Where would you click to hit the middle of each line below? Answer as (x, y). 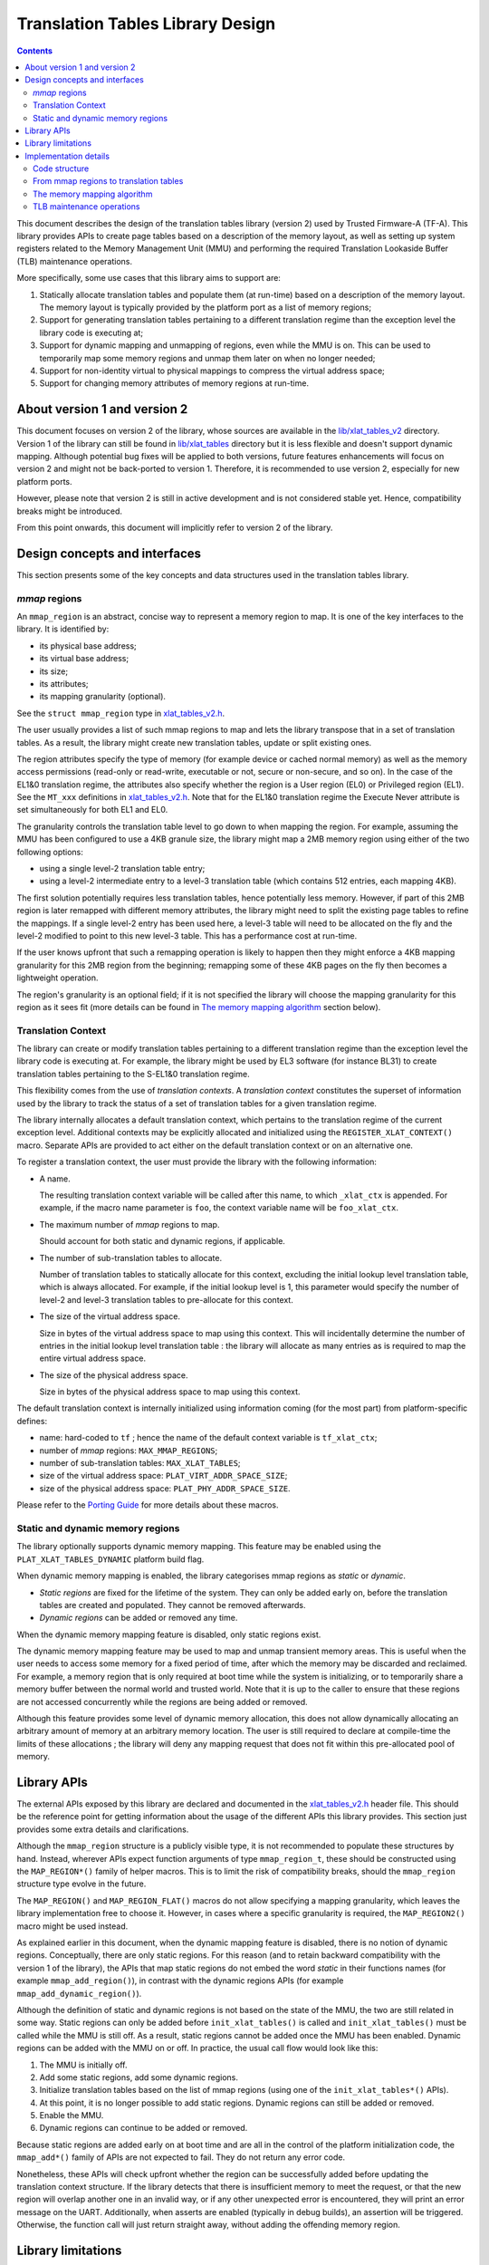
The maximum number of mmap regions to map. (129, 1224)
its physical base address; (88, 646)
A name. (55, 1179)
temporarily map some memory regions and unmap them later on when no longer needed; (207, 358)
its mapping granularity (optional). (103, 697)
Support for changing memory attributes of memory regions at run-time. (174, 383)
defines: (32, 1421)
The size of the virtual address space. (110, 1316)
